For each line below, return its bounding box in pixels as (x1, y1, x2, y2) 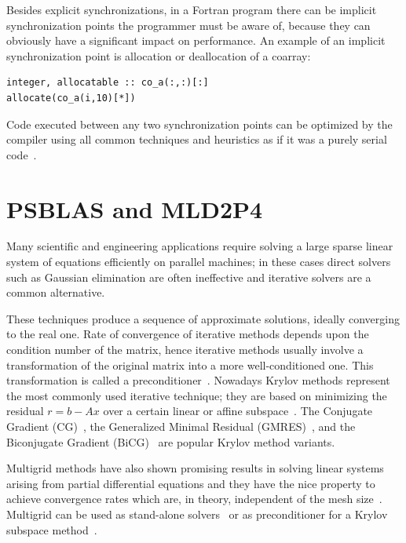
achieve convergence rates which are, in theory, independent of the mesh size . (6, 490, 382, 507)
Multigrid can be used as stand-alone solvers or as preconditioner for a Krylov (6, 505, 388, 522)
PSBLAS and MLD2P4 (6, 192, 263, 224)
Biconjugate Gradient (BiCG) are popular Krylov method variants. (6, 433, 335, 450)
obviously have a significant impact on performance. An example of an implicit (6, 32, 386, 49)
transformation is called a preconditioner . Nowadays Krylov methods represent (6, 372, 390, 388)
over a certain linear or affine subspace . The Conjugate (103, 403, 373, 419)
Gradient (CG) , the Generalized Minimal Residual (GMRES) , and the (6, 418, 356, 434)
